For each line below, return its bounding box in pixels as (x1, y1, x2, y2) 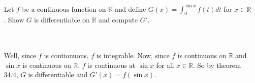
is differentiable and (28, 69, 88, 80)
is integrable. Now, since (96, 50, 170, 61)
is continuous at (88, 60, 135, 70)
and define (115, 3, 146, 14)
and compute (98, 15, 138, 25)
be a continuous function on (22, 3, 106, 14)
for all (156, 60, 174, 70)
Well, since (4, 50, 36, 61)
